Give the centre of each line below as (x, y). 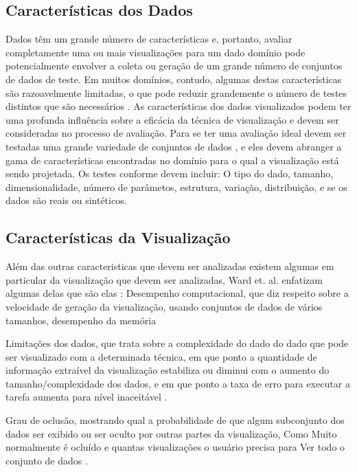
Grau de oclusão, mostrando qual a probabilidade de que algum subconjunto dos (175, 420)
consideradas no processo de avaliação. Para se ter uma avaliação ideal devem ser (176, 133)
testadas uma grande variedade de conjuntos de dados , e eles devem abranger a (174, 146)
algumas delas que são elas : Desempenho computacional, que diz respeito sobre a (177, 293)
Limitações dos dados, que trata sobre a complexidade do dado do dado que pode (177, 343)
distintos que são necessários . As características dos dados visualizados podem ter (178, 106)
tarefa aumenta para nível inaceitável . (87, 397)
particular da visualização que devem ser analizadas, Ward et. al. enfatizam (164, 279)
